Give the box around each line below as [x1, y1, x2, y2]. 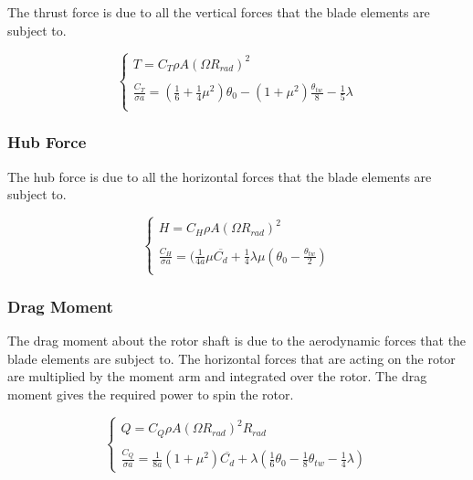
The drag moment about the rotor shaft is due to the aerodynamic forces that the [7, 331, 467, 350]
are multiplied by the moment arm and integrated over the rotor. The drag [7, 367, 427, 386]
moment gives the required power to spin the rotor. [7, 384, 294, 403]
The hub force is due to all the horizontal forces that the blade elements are [7, 166, 432, 186]
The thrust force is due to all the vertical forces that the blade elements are [7, 3, 430, 21]
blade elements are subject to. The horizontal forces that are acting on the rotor [7, 348, 456, 368]
